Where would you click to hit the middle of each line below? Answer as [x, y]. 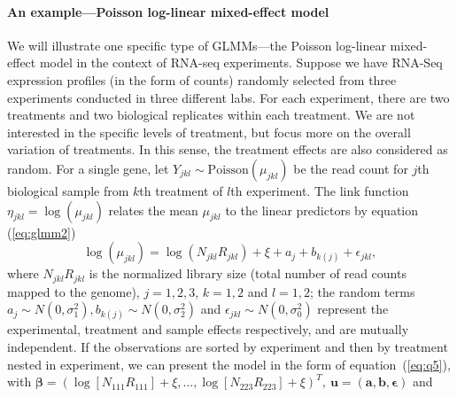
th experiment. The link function [320, 190]
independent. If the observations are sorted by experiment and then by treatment [228, 346]
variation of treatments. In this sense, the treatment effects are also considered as [228, 149]
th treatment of [181, 190]
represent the [353, 309]
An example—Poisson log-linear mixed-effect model [168, 11]
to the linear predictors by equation [322, 210]
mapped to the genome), [74, 291]
